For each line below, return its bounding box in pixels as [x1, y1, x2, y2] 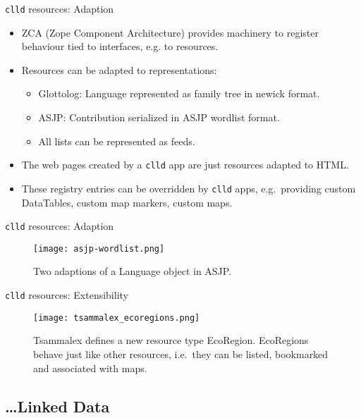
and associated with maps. [33, 360, 147, 375]
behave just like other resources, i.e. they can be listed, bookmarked [33, 346, 329, 361]
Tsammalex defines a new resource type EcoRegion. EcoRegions [33, 333, 309, 348]
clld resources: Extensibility [5, 288, 128, 302]
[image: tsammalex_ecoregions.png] [33, 312, 200, 323]
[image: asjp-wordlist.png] [33, 243, 165, 254]
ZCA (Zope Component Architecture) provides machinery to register [21, 25, 319, 39]
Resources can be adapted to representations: [21, 62, 217, 77]
